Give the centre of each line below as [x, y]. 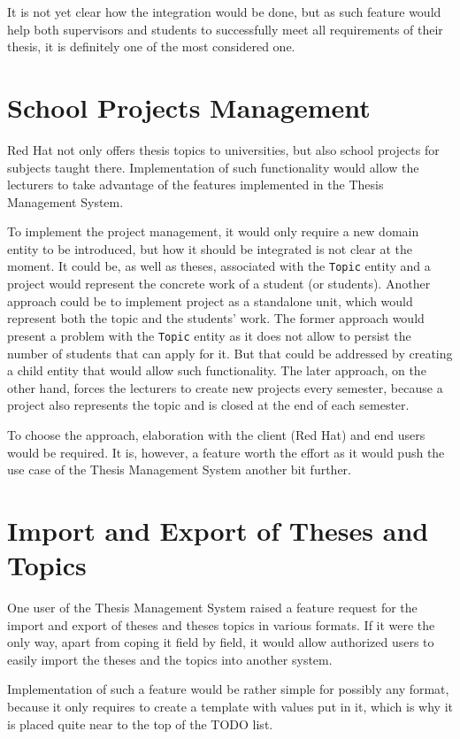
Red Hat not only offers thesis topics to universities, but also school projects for [223, 149]
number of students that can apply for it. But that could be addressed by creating [230, 353]
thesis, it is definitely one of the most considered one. [151, 46]
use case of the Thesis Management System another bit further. [179, 470]
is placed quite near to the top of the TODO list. [140, 724]
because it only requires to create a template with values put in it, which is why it [230, 706]
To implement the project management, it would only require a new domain [213, 231]
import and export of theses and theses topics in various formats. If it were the [221, 624]
